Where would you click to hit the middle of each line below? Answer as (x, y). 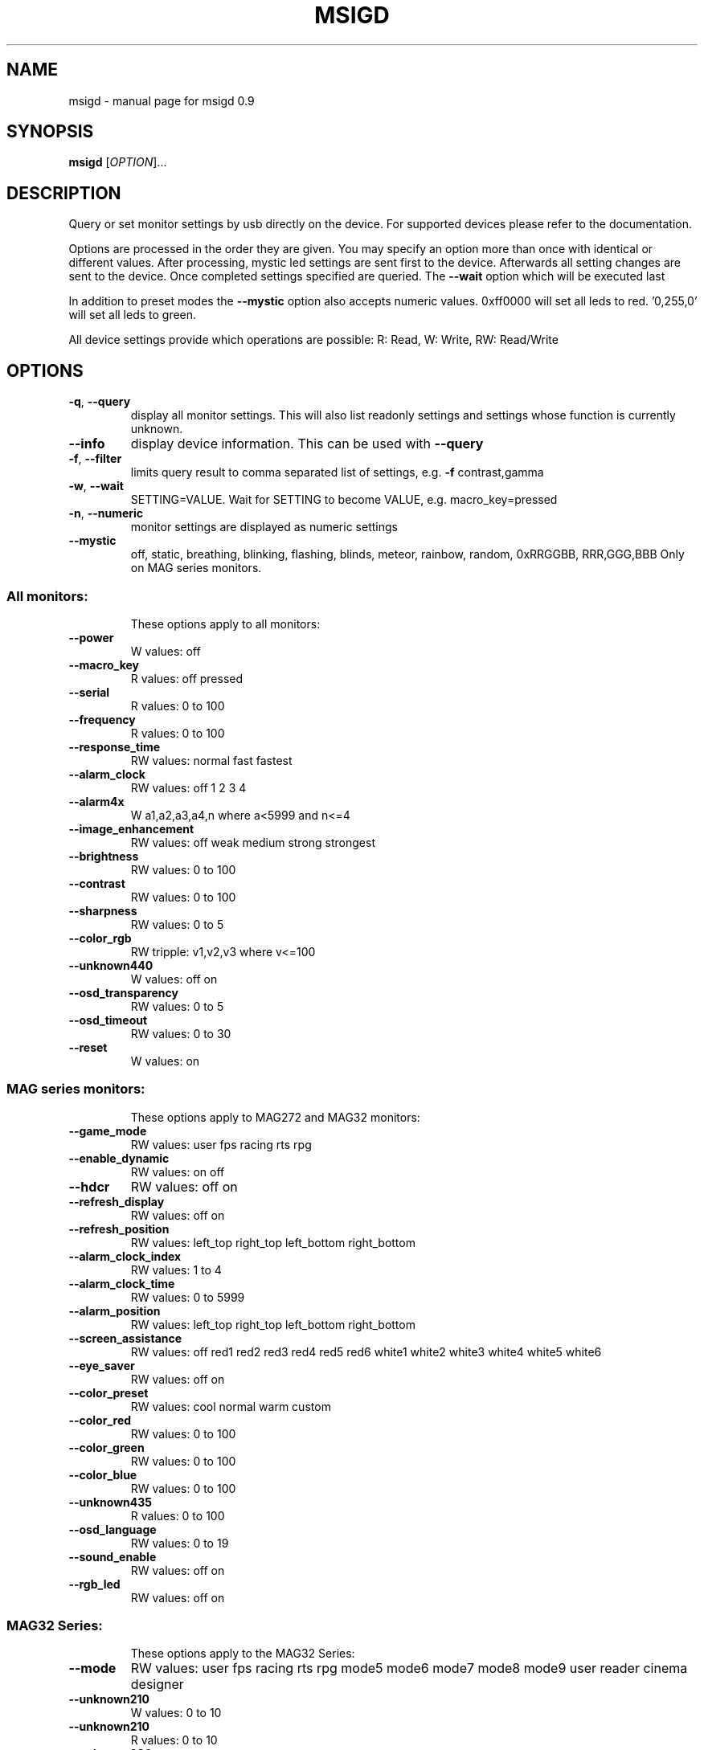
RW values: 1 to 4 (176, 1270)
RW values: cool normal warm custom (231, 1406)
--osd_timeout (108, 1020)
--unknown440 (111, 965)
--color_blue (103, 1474)
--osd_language (113, 1529)
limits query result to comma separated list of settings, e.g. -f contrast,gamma (337, 472)
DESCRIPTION (64, 193)
